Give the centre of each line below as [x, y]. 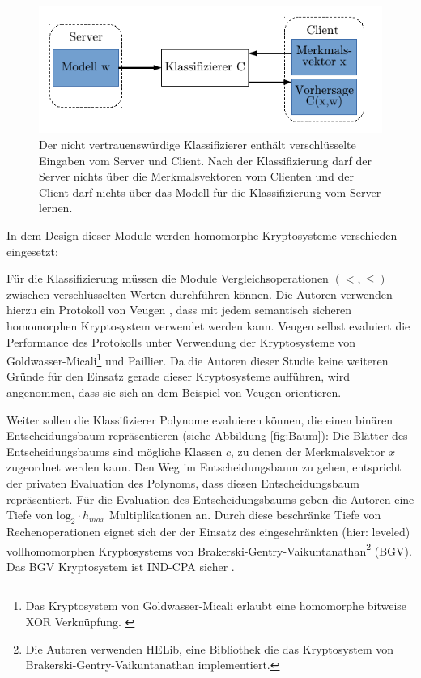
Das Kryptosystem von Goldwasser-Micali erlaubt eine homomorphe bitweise [216, 606]
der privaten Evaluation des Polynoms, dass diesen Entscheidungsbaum [183, 482]
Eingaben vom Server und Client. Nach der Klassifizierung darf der [205, 160]
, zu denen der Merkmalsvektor [308, 451]
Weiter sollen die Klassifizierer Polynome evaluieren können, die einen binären [200, 419]
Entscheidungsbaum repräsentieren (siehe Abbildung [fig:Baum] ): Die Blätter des [207, 435]
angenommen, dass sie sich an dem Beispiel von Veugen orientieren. [174, 392]
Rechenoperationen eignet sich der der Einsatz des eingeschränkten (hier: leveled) [208, 531]
